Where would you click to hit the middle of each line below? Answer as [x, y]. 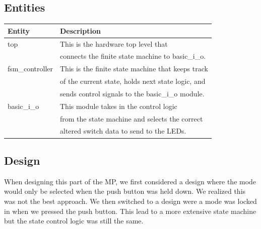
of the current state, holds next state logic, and [133, 81]
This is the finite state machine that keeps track [134, 69]
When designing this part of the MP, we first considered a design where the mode [130, 181]
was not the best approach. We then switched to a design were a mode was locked [130, 201]
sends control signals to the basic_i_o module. [132, 93]
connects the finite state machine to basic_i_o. [133, 56]
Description [81, 30]
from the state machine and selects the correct [132, 118]
